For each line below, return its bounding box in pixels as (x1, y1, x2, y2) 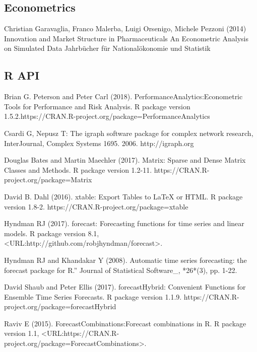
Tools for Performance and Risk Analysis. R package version (4, 101, 190, 111)
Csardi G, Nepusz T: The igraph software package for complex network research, (4, 127, 253, 138)
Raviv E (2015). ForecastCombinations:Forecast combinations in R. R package (4, 318, 246, 328)
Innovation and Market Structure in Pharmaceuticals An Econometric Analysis (4, 33, 249, 43)
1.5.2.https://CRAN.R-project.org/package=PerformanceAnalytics (4, 111, 210, 121)
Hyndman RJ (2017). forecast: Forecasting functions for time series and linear (4, 218, 244, 229)
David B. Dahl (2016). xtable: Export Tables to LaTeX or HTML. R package (4, 191, 243, 201)
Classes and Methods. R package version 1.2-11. (4, 164, 152, 175)
